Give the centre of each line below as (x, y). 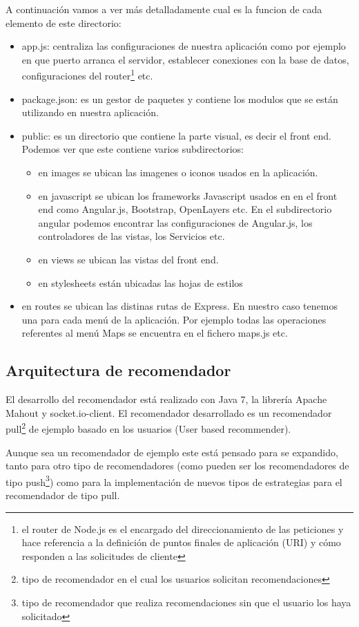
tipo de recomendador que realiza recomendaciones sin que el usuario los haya (186, 602)
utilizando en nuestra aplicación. (90, 112)
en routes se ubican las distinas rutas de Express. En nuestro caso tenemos (179, 306)
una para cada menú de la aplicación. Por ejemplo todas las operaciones (174, 319)
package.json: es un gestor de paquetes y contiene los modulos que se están (180, 99)
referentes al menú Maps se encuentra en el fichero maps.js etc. (155, 333)
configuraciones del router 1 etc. (87, 75)
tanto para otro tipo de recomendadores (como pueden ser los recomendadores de (177, 466)
